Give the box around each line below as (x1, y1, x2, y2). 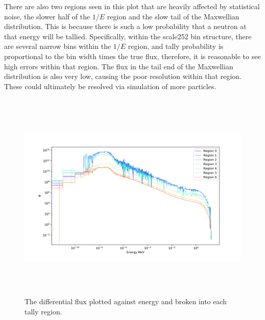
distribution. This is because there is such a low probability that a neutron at (4, 21, 247, 32)
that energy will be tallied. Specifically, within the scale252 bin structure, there (4, 31, 252, 41)
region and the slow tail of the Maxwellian (107, 11, 239, 21)
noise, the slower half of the (4, 11, 90, 21)
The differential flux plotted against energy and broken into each (25, 296, 227, 306)
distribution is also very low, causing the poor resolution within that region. (4, 71, 242, 82)
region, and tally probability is (128, 41, 224, 51)
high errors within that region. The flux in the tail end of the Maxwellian (4, 61, 233, 71)
